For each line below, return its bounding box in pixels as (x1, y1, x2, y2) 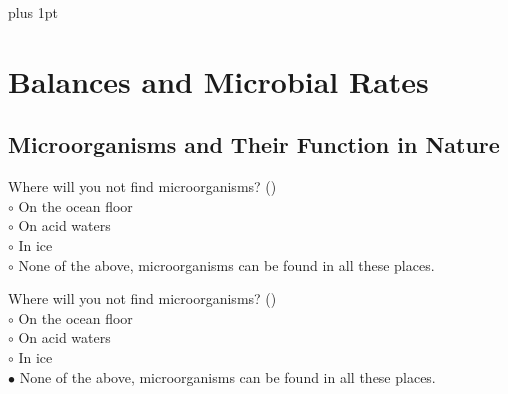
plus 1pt (8, 2, 58, 22)
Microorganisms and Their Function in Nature (8, 129, 500, 160)
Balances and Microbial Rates (8, 60, 429, 101)
